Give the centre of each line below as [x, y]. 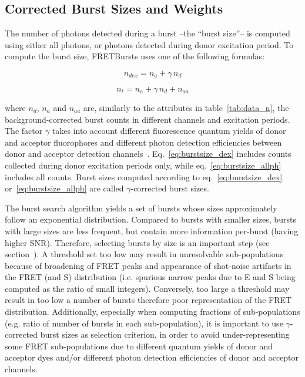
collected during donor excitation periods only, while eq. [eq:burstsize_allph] [143, 165]
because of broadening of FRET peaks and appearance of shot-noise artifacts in [148, 265]
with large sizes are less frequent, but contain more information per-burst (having [152, 230]
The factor [24, 131]
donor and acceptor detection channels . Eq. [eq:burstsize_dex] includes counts [148, 154]
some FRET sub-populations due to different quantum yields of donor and [139, 346]
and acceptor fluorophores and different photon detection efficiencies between [143, 142]
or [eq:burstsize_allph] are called [64, 188]
